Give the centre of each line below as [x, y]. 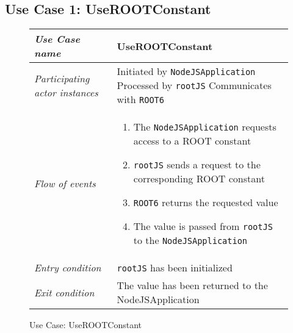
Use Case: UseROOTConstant [86, 325]
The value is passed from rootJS [203, 226]
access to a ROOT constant [192, 141]
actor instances [66, 92]
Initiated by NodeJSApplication [186, 71]
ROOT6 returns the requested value [206, 202]
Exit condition [64, 292]
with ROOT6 [140, 99]
